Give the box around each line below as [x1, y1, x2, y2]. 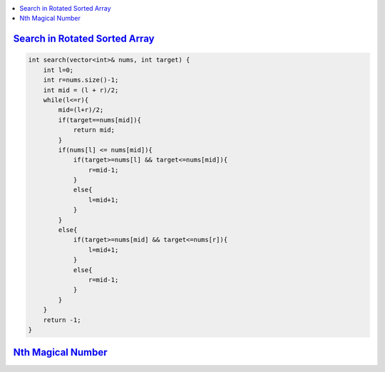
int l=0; [43, 66, 74, 74]
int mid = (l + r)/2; [43, 86, 119, 94]
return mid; [73, 126, 115, 134]
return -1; [43, 316, 81, 324]
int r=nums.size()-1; [43, 76, 119, 84]
